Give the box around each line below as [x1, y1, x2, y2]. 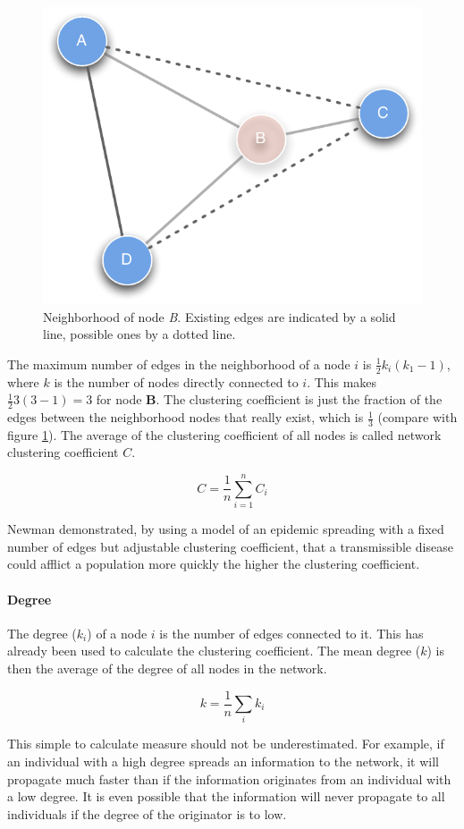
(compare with [377, 408, 458, 427]
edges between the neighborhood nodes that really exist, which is [7, 408, 364, 427]
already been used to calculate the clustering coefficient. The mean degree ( [7, 641, 421, 660]
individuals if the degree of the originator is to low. [7, 804, 287, 823]
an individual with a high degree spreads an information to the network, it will [7, 751, 439, 770]
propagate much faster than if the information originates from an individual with [7, 769, 451, 788]
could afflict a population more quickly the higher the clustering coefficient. [7, 554, 420, 573]
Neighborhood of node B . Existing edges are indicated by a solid [43, 307, 396, 326]
